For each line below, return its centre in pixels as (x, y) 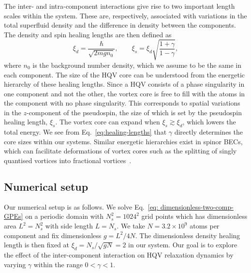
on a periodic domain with (64, 216)
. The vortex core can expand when (108, 122)
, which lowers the (209, 122)
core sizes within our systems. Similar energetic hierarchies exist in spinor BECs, (123, 141)
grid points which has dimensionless (194, 216)
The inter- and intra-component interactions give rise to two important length (119, 6)
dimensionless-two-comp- (197, 206)
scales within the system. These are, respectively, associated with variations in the (125, 15)
